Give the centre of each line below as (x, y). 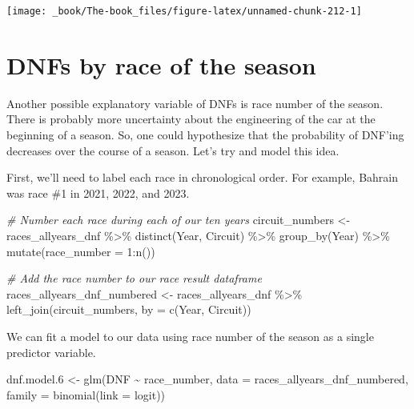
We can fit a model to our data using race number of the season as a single (190, 336)
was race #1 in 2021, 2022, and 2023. (98, 192)
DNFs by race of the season (161, 64)
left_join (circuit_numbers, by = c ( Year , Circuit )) (129, 309)
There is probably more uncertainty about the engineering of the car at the (191, 119)
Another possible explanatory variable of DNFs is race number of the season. (195, 103)
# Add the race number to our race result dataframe (134, 278)
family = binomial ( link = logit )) (86, 394)
